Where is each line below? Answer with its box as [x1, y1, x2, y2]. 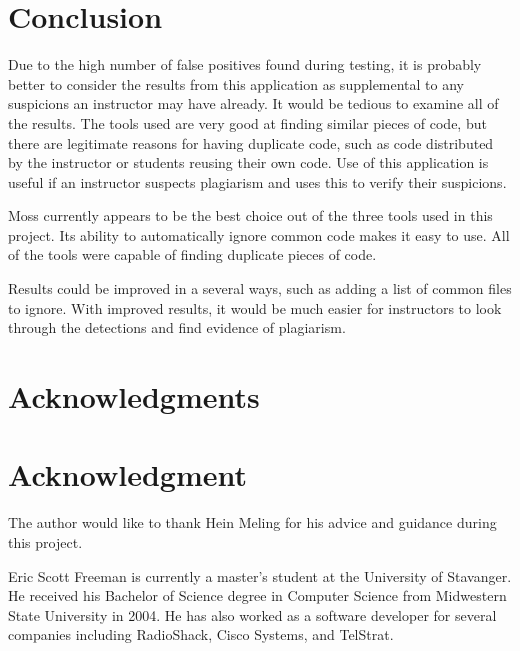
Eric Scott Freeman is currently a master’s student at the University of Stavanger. [8, 565, 512, 586]
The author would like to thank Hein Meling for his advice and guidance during [8, 512, 497, 533]
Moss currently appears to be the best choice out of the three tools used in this [8, 205, 493, 226]
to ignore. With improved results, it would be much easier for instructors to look [8, 297, 502, 318]
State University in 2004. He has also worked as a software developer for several [8, 604, 497, 625]
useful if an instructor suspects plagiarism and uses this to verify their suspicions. [8, 171, 507, 192]
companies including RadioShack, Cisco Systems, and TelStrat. [8, 624, 394, 645]
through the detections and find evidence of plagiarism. [8, 317, 346, 338]
